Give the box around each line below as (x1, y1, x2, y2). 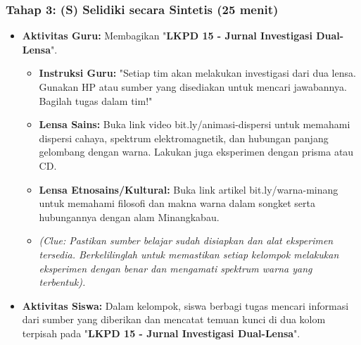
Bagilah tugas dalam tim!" (39, 93, 153, 108)
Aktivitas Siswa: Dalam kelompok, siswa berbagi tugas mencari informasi (22, 298, 349, 313)
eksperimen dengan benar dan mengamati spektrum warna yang (39, 261, 312, 275)
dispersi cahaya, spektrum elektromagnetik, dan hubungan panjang (39, 130, 329, 145)
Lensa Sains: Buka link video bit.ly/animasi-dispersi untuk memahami (39, 117, 350, 132)
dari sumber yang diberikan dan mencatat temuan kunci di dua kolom (22, 312, 326, 327)
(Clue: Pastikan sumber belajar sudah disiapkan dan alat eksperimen (39, 233, 334, 248)
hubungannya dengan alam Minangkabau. (39, 209, 220, 224)
